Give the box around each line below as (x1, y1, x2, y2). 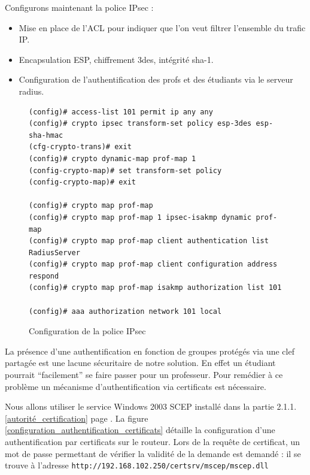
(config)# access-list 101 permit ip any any (29, 107, 213, 116)
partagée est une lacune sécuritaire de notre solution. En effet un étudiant (5, 356, 276, 369)
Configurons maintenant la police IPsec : (5, 1, 154, 13)
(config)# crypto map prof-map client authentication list (29, 237, 269, 246)
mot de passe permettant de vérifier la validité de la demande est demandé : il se (5, 447, 301, 459)
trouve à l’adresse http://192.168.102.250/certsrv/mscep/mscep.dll (5, 459, 269, 471)
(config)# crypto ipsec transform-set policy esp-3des (29, 119, 252, 128)
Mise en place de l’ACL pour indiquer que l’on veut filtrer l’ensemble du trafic (19, 21, 306, 34)
